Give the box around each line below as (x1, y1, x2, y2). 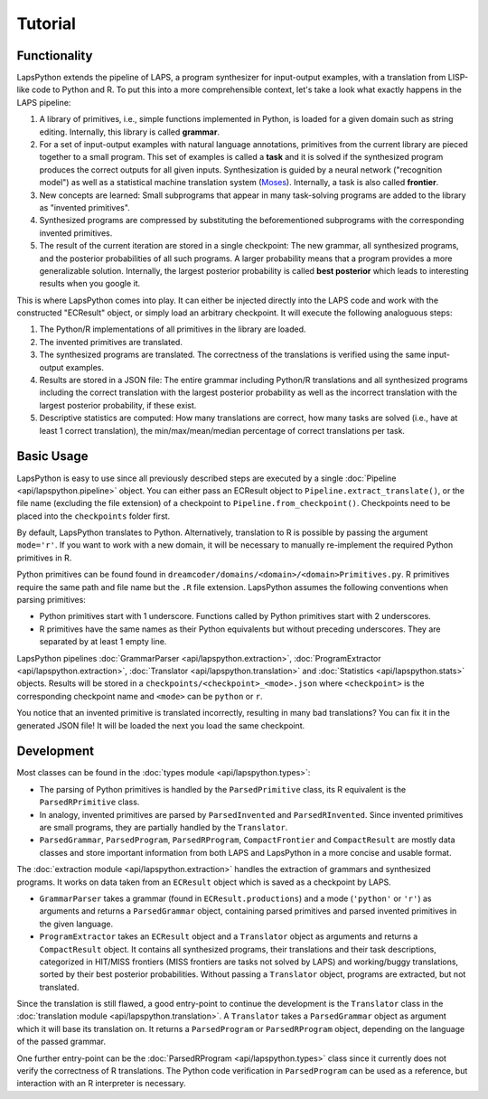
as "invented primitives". (39, 202, 130, 212)
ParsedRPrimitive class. (39, 796, 140, 808)
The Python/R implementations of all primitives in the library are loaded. (39, 324, 306, 334)
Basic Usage (16, 448, 89, 465)
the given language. (39, 918, 113, 929)
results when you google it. (39, 278, 141, 289)
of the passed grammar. (16, 1036, 107, 1047)
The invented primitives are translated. (39, 336, 183, 347)
